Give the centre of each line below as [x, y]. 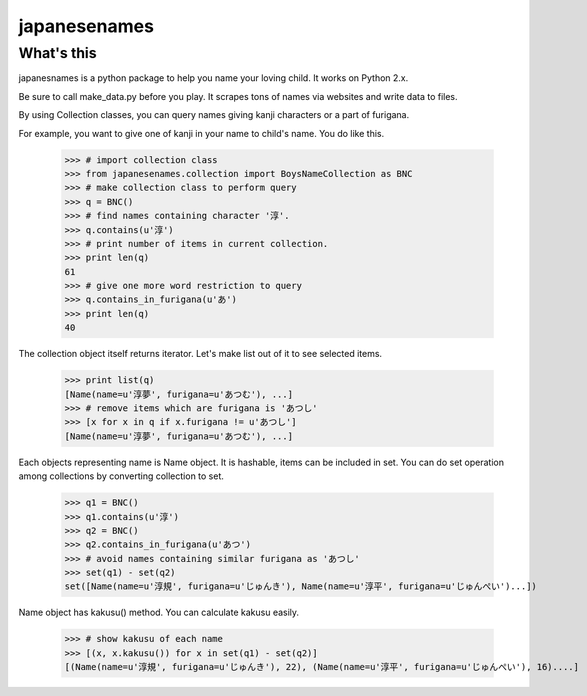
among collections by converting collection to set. [121, 476]
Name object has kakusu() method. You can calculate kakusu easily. [159, 612]
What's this [57, 53]
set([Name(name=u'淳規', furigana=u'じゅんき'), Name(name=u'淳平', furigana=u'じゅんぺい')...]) [300, 586]
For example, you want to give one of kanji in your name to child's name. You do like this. [201, 133]
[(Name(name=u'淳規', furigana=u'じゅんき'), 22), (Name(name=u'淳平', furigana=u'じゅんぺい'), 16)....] [322, 667]
